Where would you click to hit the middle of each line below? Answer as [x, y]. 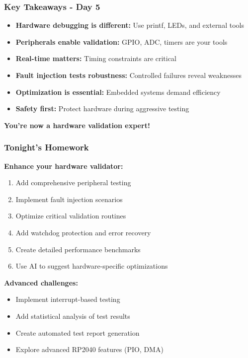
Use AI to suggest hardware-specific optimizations [92, 266]
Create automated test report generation [78, 332]
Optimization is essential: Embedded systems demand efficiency [118, 92]
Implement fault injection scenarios [69, 199]
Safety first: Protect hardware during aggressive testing [102, 108]
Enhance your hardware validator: [64, 166]
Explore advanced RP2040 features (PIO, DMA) [89, 349]
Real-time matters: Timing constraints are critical [96, 58]
